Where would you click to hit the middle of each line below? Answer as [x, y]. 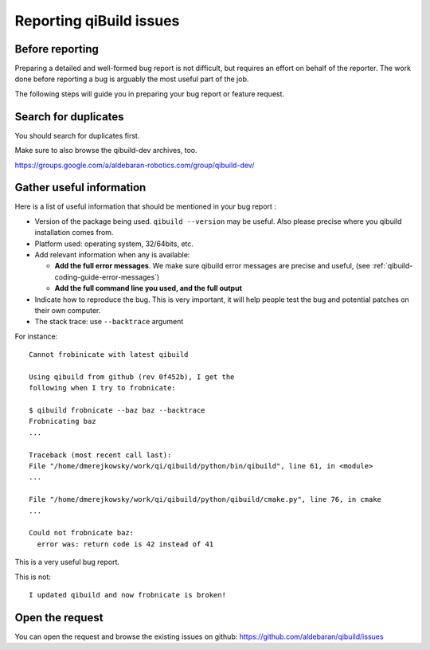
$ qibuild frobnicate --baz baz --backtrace [117, 411]
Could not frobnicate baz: [82, 533]
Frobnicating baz [63, 421]
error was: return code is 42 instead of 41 [125, 544]
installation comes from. [74, 233]
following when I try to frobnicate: [103, 388]
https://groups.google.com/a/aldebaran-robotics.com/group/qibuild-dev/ [135, 165]
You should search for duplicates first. [77, 135]
